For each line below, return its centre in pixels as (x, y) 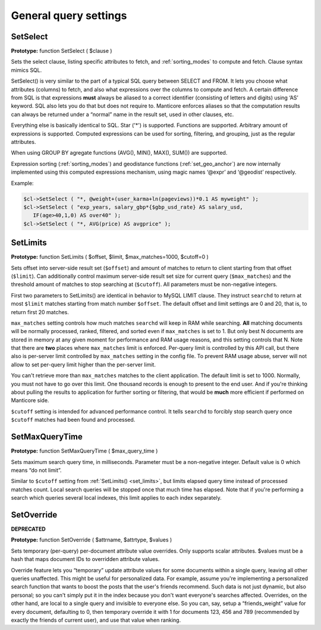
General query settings (69, 15)
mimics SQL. (26, 70)
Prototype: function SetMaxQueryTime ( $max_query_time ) (84, 451)
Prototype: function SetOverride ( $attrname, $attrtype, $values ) (92, 540)
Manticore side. (30, 400)
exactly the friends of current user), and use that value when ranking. (96, 620)
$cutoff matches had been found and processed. (73, 420)
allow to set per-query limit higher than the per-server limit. (83, 364)
